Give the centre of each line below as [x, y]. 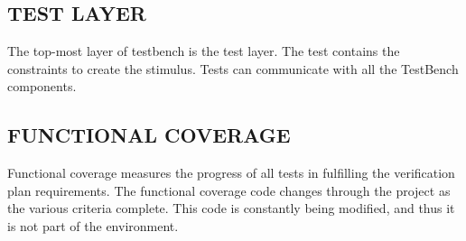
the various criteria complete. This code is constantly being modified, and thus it [231, 208]
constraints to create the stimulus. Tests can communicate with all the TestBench [233, 68]
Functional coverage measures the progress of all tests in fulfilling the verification [231, 173]
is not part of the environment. [93, 225]
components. [42, 86]
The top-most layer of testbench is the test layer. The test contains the [204, 51]
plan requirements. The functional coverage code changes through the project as [229, 190]
